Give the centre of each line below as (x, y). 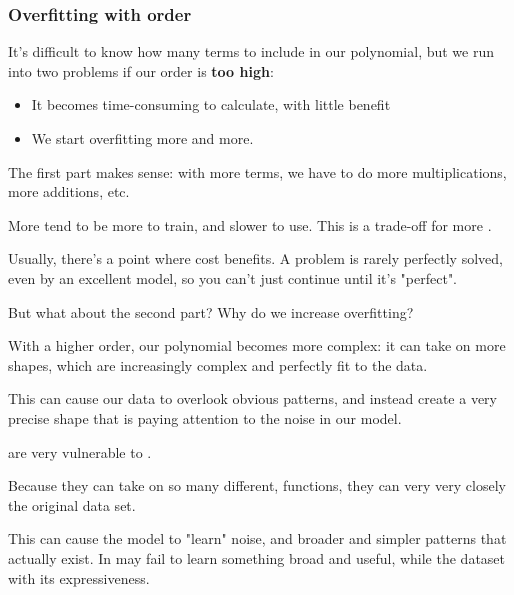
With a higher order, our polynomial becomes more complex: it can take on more (257, 345)
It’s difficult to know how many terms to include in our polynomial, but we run (251, 51)
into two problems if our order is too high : (141, 70)
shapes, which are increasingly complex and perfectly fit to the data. (218, 364)
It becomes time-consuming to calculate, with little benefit (211, 104)
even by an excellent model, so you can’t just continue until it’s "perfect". (233, 277)
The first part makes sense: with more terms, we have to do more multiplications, (257, 171)
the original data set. (72, 504)
